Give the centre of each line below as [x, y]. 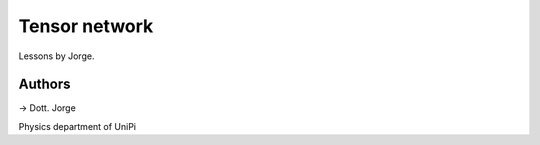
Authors [44, 84]
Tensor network [86, 26]
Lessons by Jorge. [56, 56]
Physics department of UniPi [77, 126]
